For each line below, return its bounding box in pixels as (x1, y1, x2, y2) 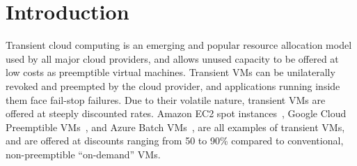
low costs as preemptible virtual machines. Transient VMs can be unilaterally (6, 65, 335, 80)
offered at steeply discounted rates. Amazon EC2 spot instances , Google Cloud (6, 106, 347, 121)
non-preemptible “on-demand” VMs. (6, 146, 161, 161)
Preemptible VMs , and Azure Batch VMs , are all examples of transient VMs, (6, 119, 345, 134)
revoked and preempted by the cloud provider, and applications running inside (6, 78, 340, 93)
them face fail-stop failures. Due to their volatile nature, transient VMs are (6, 92, 326, 107)
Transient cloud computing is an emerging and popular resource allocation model (6, 38, 352, 52)
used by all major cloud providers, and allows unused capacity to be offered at (6, 51, 339, 66)
